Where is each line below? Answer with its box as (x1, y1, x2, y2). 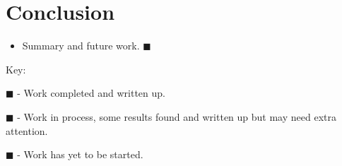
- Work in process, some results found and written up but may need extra (17, 109, 336, 124)
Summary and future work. (22, 38, 140, 53)
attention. (6, 123, 48, 138)
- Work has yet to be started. (17, 147, 143, 162)
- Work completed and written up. (17, 85, 165, 100)
